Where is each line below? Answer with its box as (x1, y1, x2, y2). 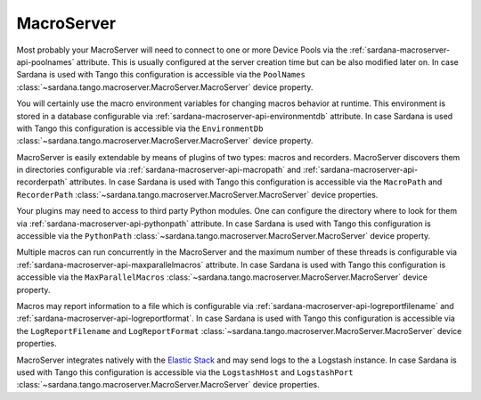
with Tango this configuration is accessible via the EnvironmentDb (16, 123, 264, 134)
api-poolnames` (16, 56, 75, 67)
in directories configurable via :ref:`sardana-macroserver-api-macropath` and (16, 165, 302, 176)
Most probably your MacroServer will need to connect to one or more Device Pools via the (16, 45, 348, 55)
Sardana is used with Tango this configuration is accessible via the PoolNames (16, 69, 306, 80)
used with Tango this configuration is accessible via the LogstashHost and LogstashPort (16, 366, 354, 378)
